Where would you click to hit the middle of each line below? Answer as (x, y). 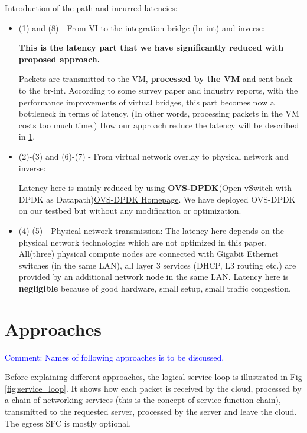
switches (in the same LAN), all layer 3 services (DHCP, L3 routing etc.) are (157, 265)
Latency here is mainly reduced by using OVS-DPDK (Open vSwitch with (155, 188)
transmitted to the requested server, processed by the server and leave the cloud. (151, 411)
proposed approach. (59, 59)
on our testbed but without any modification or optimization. (130, 211)
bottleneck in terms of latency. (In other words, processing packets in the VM (159, 113)
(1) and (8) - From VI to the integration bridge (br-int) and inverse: (142, 27)
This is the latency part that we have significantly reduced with (151, 47)
